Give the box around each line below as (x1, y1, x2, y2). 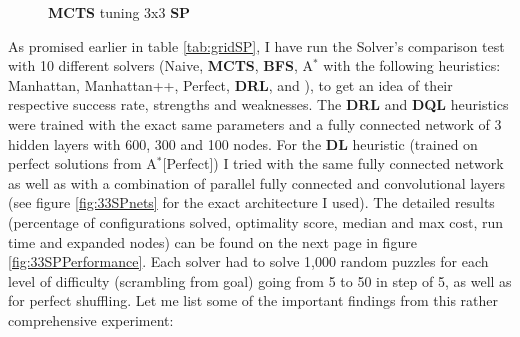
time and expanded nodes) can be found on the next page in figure (8, 231, 417, 252)
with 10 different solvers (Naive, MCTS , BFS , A (8, 55, 313, 76)
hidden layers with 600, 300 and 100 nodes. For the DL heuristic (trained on (8, 133, 478, 154)
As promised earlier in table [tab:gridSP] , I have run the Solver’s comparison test (8, 35, 505, 56)
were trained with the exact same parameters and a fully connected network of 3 (8, 113, 502, 134)
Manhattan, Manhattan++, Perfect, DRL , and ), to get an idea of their (8, 74, 453, 95)
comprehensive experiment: (8, 309, 174, 330)
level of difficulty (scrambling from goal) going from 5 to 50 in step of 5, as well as (8, 270, 512, 291)
